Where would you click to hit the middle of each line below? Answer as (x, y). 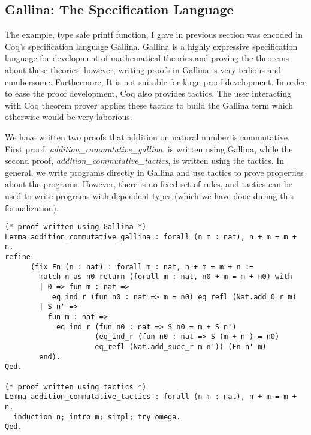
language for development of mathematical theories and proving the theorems (147, 58)
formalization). (32, 207)
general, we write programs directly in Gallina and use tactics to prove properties (154, 172)
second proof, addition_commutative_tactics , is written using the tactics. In (145, 160)
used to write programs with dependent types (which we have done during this (149, 195)
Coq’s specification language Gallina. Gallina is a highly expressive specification (151, 46)
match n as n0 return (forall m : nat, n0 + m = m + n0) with (166, 277)
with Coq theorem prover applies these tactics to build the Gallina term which (149, 105)
